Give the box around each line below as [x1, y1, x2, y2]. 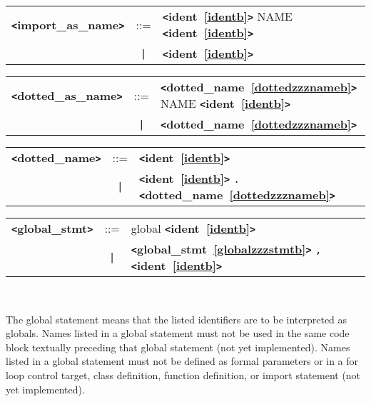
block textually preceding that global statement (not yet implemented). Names [6, 339, 350, 354]
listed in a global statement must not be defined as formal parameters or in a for [6, 353, 359, 368]
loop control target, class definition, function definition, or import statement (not [6, 367, 361, 382]
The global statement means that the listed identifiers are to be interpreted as [6, 311, 347, 326]
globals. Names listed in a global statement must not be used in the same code [6, 326, 350, 341]
